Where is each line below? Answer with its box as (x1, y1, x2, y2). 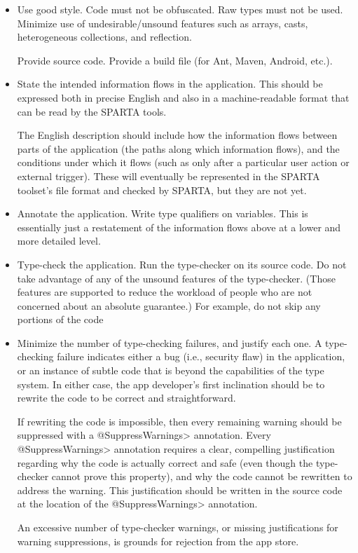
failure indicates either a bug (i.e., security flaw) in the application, (57, 349, 345, 364)
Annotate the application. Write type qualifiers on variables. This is (17, 206, 308, 221)
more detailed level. (17, 233, 101, 248)
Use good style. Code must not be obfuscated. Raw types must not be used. (17, 2, 343, 16)
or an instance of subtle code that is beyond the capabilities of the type (17, 363, 324, 378)
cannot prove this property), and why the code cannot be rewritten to (51, 469, 352, 484)
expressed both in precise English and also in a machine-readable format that (17, 90, 350, 104)
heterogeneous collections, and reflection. (17, 29, 192, 44)
